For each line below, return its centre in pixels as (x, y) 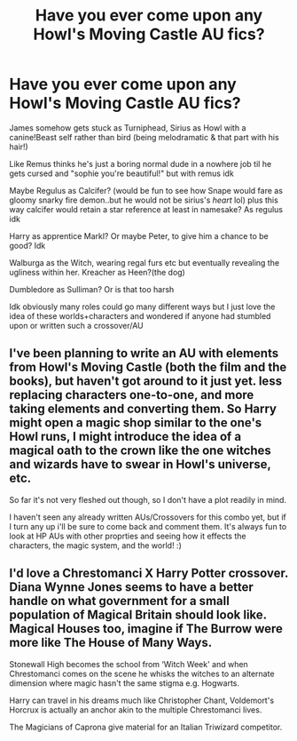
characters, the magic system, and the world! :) (95, 545)
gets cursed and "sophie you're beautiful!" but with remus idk (122, 173)
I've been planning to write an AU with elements (144, 353)
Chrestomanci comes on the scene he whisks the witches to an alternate (142, 673)
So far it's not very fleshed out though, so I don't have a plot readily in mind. (148, 499)
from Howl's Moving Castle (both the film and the (148, 367)
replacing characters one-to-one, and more (132, 395)
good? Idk (27, 245)
